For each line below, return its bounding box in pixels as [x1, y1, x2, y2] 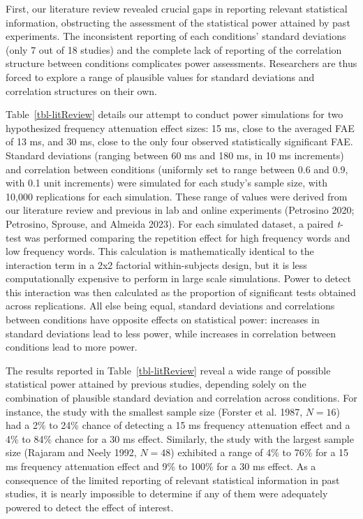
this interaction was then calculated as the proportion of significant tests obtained [6, 284, 356, 299]
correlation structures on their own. [6, 83, 157, 98]
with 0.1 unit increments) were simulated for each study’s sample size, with [6, 175, 327, 190]
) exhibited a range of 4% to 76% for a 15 [170, 445, 349, 460]
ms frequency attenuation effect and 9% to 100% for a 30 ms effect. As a [6, 459, 316, 473]
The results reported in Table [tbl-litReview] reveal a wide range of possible [6, 363, 331, 377]
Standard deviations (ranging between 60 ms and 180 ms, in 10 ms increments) [6, 147, 344, 162]
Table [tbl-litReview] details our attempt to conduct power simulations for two [6, 107, 343, 122]
